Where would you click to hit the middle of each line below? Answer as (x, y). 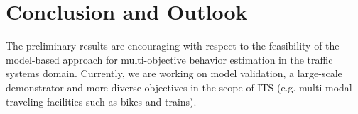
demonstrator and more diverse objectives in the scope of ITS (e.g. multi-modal (179, 87)
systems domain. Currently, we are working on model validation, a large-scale (174, 73)
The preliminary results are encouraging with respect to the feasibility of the (173, 46)
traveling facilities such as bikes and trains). (101, 101)
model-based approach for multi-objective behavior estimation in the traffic (169, 59)
